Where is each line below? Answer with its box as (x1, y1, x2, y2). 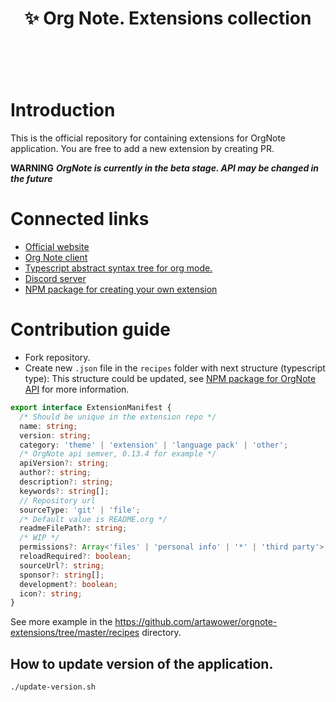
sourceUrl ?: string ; (19, 560, 105, 571)
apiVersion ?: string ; (19, 458, 110, 469)
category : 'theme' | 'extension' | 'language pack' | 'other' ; (19, 440, 289, 450)
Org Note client (24, 252, 88, 264)
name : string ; (19, 421, 78, 431)
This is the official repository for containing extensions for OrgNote (10, 132, 287, 144)
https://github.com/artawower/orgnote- (114, 616, 278, 628)
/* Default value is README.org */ (19, 514, 168, 524)
